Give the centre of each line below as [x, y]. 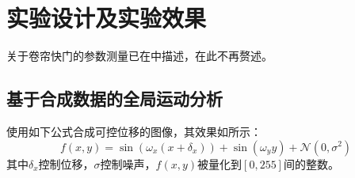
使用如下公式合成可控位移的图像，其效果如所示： [134, 131]
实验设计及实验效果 [107, 18]
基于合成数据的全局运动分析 [115, 98]
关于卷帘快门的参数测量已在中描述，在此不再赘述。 [139, 56]
